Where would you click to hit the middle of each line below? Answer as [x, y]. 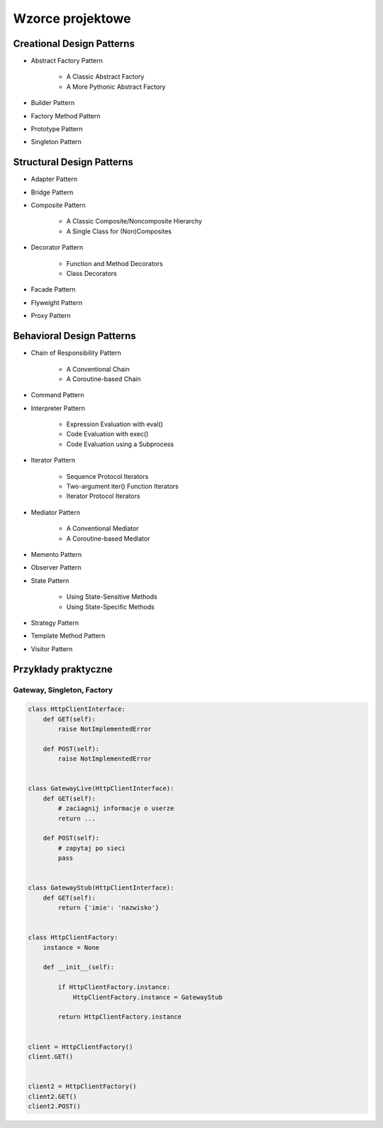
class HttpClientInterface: [77, 709]
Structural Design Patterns [73, 162]
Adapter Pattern [54, 179]
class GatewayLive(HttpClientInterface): [101, 789]
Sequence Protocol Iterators [107, 476]
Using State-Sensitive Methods [112, 597]
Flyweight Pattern [57, 302]
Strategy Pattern [55, 623]
